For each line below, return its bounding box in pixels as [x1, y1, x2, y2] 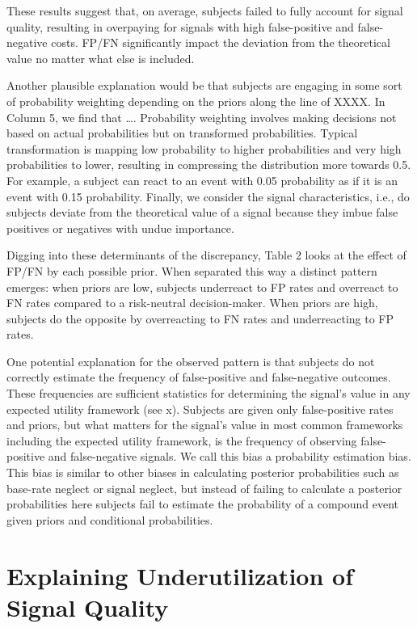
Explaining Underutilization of [6, 558, 353, 592]
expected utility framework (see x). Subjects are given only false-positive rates [6, 400, 394, 417]
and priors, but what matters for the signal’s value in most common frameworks [6, 416, 403, 433]
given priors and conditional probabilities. [6, 511, 213, 528]
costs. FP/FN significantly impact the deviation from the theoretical [51, 34, 390, 51]
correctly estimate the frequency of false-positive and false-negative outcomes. [6, 369, 391, 386]
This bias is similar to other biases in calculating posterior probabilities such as [6, 464, 399, 481]
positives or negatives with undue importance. [6, 219, 234, 236]
